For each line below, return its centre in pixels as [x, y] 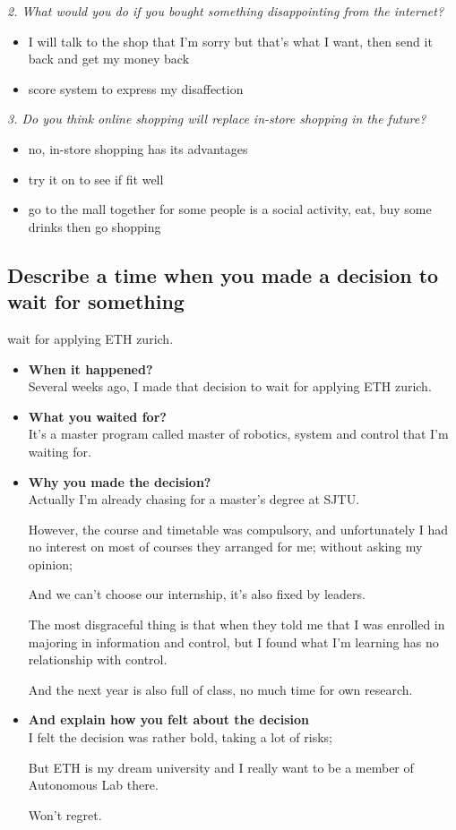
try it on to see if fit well [96, 179]
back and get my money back [109, 59]
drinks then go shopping [95, 226]
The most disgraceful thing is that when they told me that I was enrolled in [237, 625]
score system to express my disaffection [136, 88]
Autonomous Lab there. [93, 785]
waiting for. [60, 451]
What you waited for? [97, 416]
